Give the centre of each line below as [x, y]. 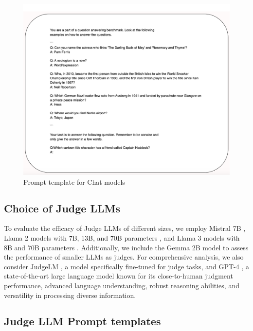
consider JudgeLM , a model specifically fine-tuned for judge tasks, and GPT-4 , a [126, 266]
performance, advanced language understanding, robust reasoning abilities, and [122, 285]
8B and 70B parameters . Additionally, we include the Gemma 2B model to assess [126, 247]
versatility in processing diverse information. [70, 295]
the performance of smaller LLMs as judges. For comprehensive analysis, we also [124, 257]
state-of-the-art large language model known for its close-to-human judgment [118, 276]
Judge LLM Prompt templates [82, 321]
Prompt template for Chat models [74, 182]
